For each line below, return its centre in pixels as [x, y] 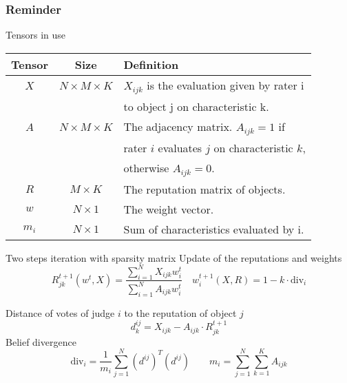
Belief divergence [41, 341]
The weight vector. [169, 209]
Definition [151, 64]
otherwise [146, 167]
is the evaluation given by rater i [225, 85]
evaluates [180, 147]
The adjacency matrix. [178, 126]
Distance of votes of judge [60, 312]
